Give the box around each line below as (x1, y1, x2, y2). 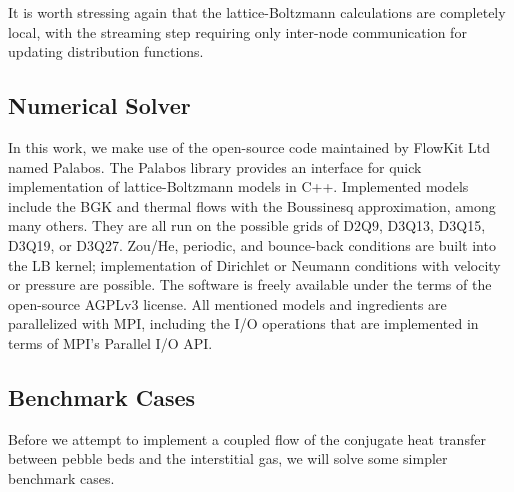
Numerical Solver (8, 90, 191, 121)
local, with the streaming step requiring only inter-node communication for (8, 21, 467, 42)
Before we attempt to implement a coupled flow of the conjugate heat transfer (8, 428, 486, 449)
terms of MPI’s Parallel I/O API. (8, 332, 213, 353)
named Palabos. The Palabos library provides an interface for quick (8, 156, 422, 177)
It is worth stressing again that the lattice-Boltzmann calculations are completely (8, 2, 506, 22)
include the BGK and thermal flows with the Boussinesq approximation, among (8, 195, 496, 216)
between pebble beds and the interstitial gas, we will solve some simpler (8, 448, 448, 469)
